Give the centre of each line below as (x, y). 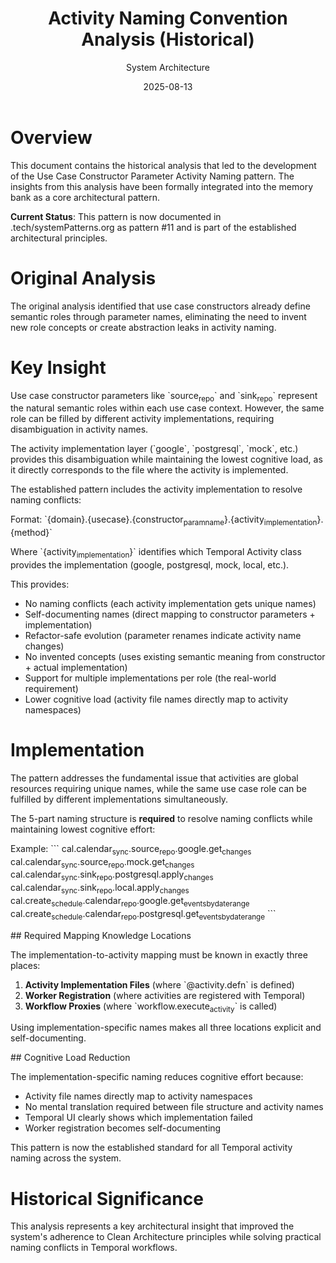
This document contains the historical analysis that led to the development (163, 165)
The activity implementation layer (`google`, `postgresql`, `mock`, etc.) (154, 449)
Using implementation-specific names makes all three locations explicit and (166, 1028)
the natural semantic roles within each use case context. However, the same (167, 408)
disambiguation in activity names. (79, 429)
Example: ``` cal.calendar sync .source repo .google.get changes (131, 849)
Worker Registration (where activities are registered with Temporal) (165, 995)
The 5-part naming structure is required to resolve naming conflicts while (161, 818)
